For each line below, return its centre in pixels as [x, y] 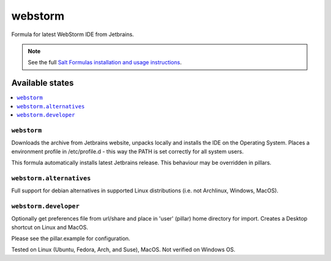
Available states [43, 83]
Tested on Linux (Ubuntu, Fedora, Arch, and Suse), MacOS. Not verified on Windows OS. [124, 250]
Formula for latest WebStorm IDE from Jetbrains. [73, 34]
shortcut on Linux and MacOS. [50, 227]
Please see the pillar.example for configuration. [71, 238]
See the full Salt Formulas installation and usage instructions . [105, 62]
